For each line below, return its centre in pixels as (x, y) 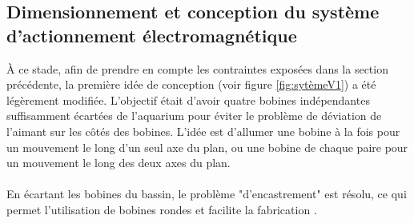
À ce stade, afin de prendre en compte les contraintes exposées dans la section (197, 68)
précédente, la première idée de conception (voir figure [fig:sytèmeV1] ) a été (191, 84)
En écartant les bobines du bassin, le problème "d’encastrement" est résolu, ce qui (207, 194)
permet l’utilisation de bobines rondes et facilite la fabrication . (162, 209)
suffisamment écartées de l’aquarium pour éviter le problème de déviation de (194, 115)
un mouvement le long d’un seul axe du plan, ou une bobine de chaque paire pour (207, 147)
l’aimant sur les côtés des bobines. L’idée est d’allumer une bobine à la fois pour (203, 131)
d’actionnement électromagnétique (152, 35)
